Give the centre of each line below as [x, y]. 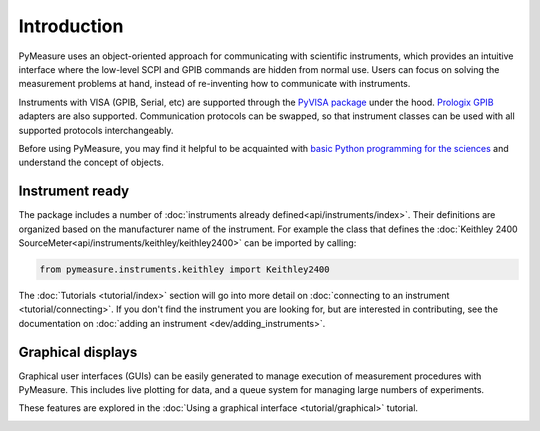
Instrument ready [74, 191]
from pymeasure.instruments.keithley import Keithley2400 [184, 269]
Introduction [71, 26]
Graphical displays [78, 351]
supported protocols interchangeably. [96, 130]
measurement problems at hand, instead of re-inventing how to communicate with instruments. [214, 84]
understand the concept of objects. [91, 162]
